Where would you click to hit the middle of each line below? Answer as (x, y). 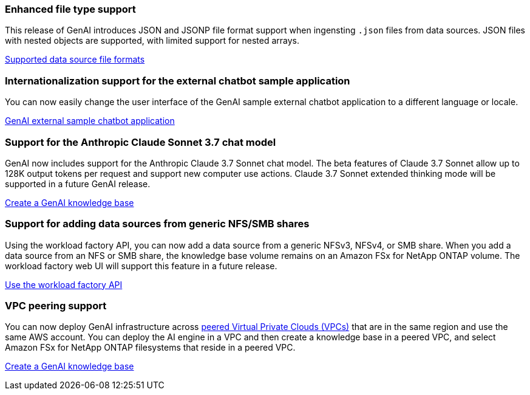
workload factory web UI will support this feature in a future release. (141, 266)
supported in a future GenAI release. (78, 184)
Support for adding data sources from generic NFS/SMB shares (157, 224)
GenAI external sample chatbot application (90, 121)
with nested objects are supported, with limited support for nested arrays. (152, 41)
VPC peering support (56, 306)
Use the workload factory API (64, 284)
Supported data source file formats (75, 60)
